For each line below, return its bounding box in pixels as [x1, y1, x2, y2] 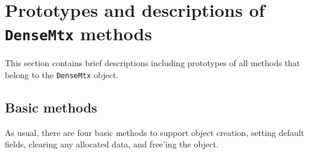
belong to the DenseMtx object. [5, 69, 119, 81]
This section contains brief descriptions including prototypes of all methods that [5, 57, 301, 69]
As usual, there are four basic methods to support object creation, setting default [5, 126, 305, 138]
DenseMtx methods [5, 21, 152, 46]
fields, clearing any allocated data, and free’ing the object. [5, 138, 219, 150]
